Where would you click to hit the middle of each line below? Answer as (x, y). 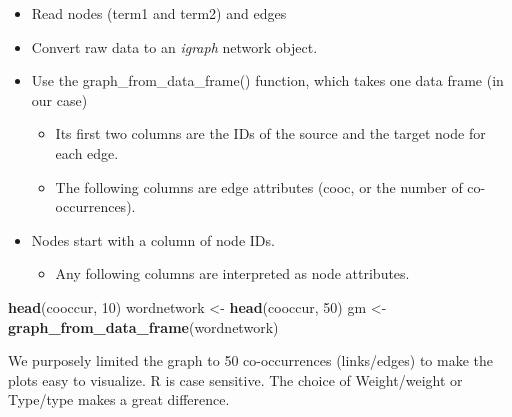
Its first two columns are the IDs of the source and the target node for (270, 133)
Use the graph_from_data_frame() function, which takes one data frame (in (267, 80)
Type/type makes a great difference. (119, 399)
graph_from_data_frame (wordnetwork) (143, 326)
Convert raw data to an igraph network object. (174, 46)
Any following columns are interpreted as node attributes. (232, 273)
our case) (59, 99)
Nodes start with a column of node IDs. (153, 239)
